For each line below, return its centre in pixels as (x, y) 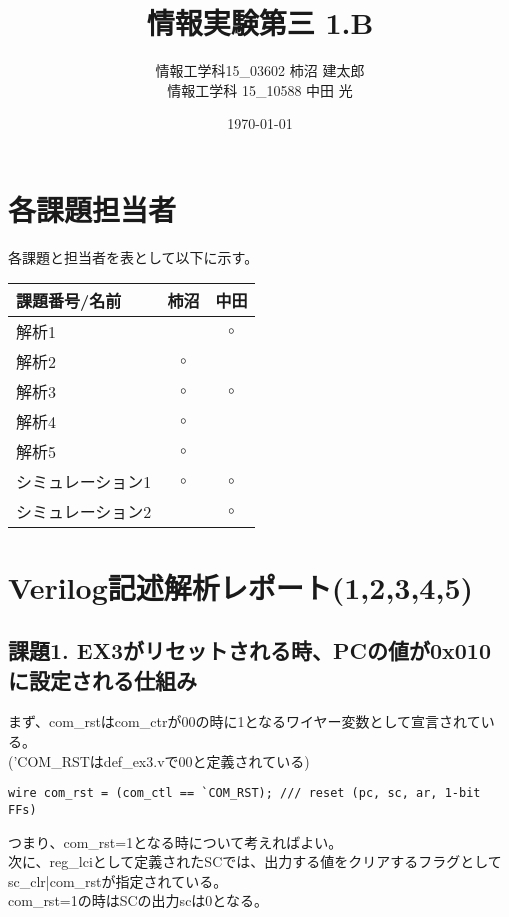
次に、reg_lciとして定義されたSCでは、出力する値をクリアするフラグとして (255, 861)
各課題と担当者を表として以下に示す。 (133, 256)
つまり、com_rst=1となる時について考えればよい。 (175, 841)
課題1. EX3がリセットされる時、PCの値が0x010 (250, 650)
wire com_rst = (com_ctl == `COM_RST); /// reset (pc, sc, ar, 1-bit (244, 793)
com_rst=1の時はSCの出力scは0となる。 (138, 900)
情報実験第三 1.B (260, 22)
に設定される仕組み (102, 679)
